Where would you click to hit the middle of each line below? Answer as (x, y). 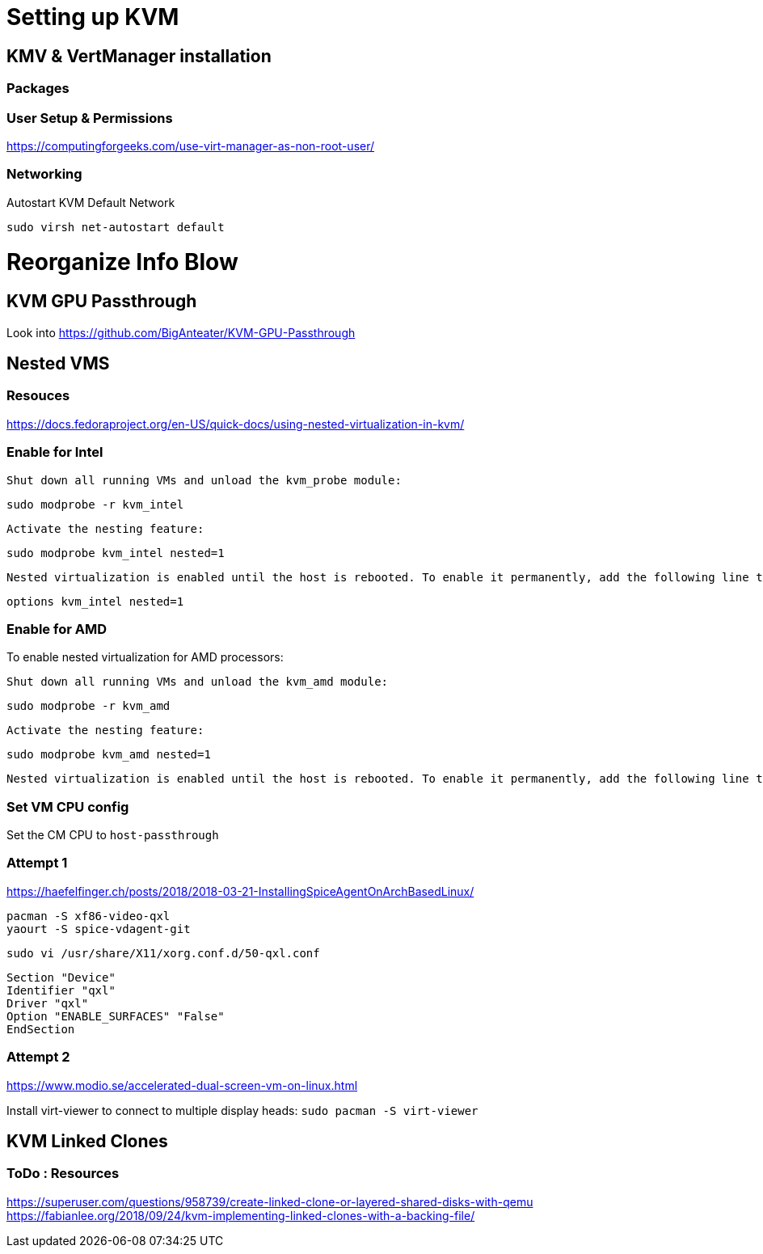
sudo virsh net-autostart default (116, 227)
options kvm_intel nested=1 (95, 601)
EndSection (41, 1029)
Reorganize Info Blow (122, 262)
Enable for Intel (55, 452)
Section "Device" (61, 977)
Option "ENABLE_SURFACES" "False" (116, 1016)
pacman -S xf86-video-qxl (89, 916)
